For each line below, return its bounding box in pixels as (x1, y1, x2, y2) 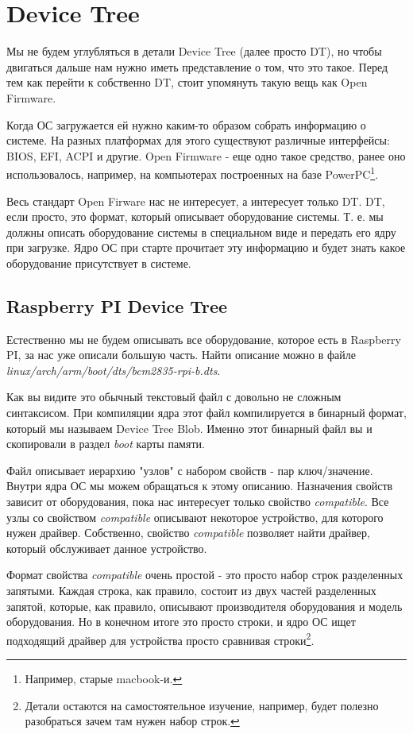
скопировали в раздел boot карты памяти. (6, 435, 205, 452)
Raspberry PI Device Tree (6, 293, 228, 318)
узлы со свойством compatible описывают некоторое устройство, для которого (6, 508, 384, 525)
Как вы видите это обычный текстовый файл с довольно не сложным (6, 388, 342, 405)
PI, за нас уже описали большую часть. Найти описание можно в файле (6, 346, 357, 363)
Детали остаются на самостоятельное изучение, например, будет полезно (25, 697, 379, 713)
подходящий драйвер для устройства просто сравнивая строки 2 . (6, 629, 315, 648)
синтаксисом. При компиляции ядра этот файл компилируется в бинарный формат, (6, 404, 407, 421)
